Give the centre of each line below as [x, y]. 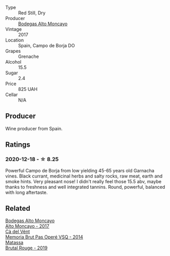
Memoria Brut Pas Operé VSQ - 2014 [44, 237]
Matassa [14, 243]
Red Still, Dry [32, 13]
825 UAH [28, 89]
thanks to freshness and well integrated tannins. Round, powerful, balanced [85, 187]
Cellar [12, 95]
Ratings [18, 145]
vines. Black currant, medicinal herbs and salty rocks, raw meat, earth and [84, 176]
